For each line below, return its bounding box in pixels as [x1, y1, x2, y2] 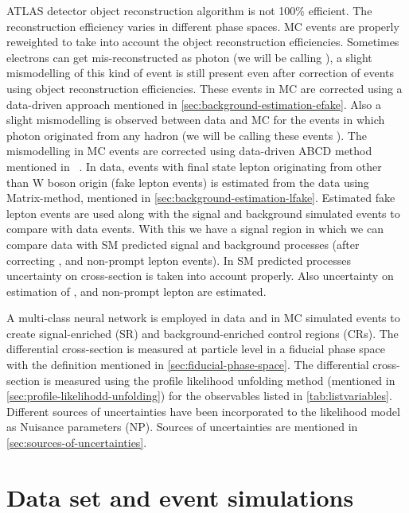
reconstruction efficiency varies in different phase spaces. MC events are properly [6, 17, 399, 34]
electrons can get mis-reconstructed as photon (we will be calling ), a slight [6, 49, 372, 65]
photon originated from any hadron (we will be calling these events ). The [6, 126, 367, 143]
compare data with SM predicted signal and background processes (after [6, 235, 360, 252]
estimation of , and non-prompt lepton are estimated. [6, 282, 267, 299]
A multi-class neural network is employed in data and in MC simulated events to [6, 309, 400, 326]
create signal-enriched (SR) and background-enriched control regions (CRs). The [6, 325, 399, 341]
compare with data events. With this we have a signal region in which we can [6, 220, 384, 237]
